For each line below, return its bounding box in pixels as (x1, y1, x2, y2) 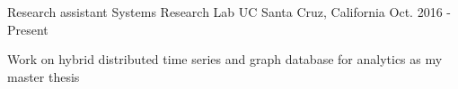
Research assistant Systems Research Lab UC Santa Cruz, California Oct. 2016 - (7, 3, 451, 20)
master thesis (7, 67, 80, 85)
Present (7, 20, 48, 38)
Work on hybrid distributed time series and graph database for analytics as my (7, 50, 443, 69)
